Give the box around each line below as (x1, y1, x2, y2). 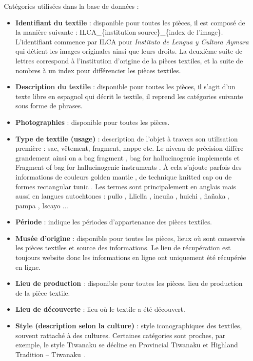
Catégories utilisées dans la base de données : (4, 1, 139, 11)
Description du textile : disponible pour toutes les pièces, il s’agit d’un (15, 81, 235, 92)
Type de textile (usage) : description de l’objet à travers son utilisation (15, 133, 238, 143)
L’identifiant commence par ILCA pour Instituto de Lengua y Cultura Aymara (15, 36, 249, 46)
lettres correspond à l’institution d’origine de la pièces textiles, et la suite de (15, 55, 243, 65)
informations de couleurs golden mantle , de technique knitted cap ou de (15, 171, 232, 181)
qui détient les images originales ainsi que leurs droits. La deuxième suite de (15, 46, 242, 56)
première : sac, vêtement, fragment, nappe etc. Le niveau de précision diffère (15, 143, 244, 153)
